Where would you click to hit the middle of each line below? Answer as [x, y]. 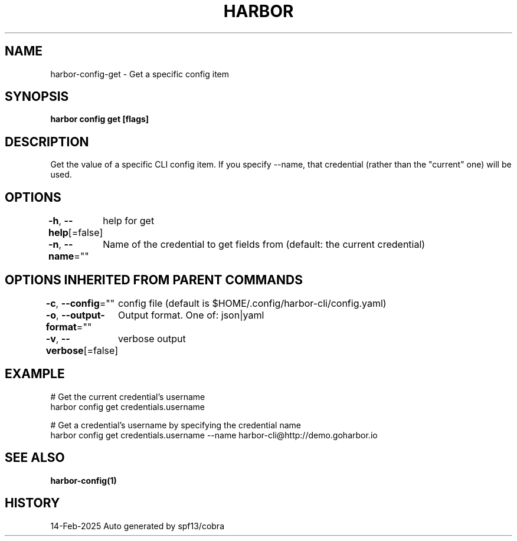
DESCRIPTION [47, 142]
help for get [129, 221]
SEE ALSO [35, 458]
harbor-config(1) [84, 480]
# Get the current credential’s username [128, 396]
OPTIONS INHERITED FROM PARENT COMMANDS [154, 280]
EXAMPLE [35, 374]
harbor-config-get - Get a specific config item [140, 74]
